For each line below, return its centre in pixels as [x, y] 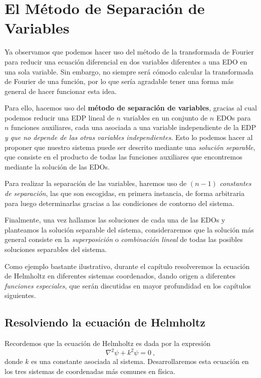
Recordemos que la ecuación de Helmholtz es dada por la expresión [108, 343]
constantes [235, 183]
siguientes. [20, 295]
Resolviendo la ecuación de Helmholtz [105, 322]
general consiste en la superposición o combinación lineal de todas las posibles [124, 239]
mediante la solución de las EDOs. [57, 166]
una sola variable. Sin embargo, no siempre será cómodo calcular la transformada [129, 71]
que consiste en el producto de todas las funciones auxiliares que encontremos [123, 157]
